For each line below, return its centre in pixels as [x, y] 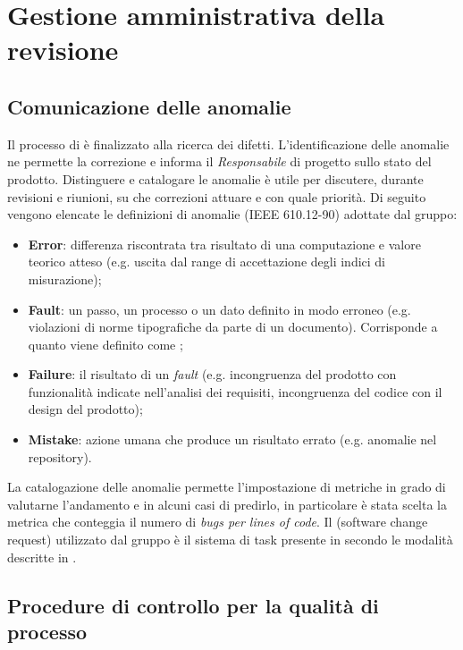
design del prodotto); [85, 409]
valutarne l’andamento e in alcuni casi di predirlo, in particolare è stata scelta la [227, 504]
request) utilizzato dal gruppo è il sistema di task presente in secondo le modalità [230, 540]
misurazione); [65, 279]
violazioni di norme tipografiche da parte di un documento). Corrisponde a [233, 327]
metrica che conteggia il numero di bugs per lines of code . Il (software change [218, 522]
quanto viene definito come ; [105, 344]
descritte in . [42, 557]
